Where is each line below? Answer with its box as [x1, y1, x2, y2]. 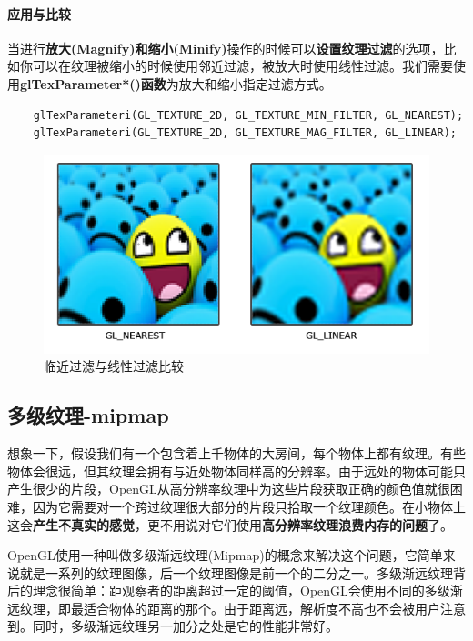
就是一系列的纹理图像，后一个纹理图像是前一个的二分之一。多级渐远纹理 [19, 563, 453, 582]
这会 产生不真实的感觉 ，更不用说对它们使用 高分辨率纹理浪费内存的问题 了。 [7, 515, 453, 534]
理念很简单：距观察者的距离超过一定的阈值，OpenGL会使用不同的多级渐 [32, 581, 463, 600]
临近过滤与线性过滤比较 [44, 356, 184, 376]
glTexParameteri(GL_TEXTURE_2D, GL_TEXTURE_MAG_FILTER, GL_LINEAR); [33, 126, 457, 140]
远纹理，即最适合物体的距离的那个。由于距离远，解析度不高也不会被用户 [7, 598, 440, 617]
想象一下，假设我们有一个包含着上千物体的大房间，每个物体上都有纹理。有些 [7, 444, 466, 463]
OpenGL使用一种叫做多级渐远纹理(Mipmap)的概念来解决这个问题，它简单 [7, 546, 443, 565]
